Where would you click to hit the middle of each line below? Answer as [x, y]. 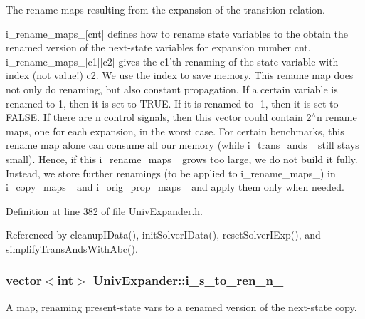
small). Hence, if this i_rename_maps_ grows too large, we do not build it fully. [182, 158]
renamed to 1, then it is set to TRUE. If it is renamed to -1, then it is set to [172, 103]
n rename [337, 117]
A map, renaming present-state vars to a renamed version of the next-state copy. [181, 307]
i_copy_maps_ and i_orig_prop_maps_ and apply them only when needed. [175, 187]
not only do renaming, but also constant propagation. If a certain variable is [172, 89]
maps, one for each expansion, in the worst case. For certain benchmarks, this [175, 131]
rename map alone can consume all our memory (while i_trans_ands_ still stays [182, 145]
